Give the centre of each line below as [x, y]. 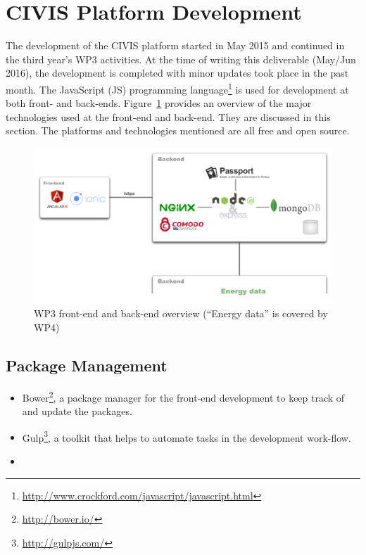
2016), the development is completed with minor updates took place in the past [177, 73]
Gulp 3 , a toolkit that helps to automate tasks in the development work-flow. [187, 436]
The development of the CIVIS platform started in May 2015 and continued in [175, 45]
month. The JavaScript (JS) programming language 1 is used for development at [177, 88]
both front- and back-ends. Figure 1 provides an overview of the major [159, 103]
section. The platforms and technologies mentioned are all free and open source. [178, 130]
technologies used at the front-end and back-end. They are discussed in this [168, 116]
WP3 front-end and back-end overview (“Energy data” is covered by [181, 313]
